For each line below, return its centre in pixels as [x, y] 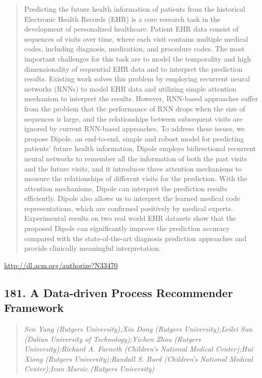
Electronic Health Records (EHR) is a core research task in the [122, 19]
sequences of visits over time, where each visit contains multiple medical [136, 38]
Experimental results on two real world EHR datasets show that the [130, 218]
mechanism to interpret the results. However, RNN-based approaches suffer [141, 98]
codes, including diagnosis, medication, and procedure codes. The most [134, 49]
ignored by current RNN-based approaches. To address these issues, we [134, 128]
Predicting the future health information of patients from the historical [135, 9]
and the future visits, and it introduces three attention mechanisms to [133, 168]
